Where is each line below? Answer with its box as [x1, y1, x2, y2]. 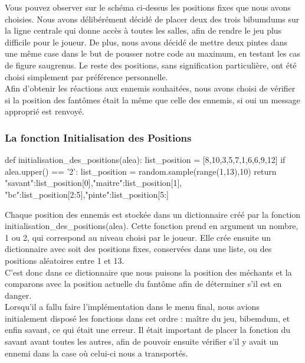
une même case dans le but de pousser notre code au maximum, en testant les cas [5, 47, 301, 60]
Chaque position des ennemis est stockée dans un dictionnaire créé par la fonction [5, 208, 301, 220]
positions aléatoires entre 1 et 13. [5, 254, 124, 266]
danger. [5, 289, 32, 301]
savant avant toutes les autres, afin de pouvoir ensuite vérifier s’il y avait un [5, 335, 279, 348]
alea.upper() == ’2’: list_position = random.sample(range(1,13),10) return [5, 165, 277, 177]
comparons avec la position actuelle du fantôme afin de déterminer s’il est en [5, 277, 282, 290]
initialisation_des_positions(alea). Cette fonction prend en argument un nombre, [5, 220, 299, 232]
